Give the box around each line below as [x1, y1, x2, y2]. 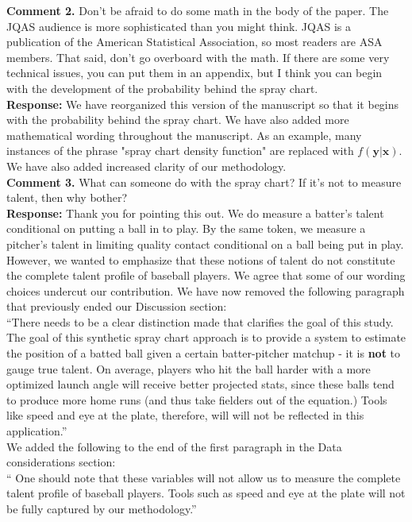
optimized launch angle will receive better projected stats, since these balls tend [6, 376, 395, 392]
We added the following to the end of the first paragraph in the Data [6, 438, 342, 454]
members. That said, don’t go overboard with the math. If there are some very [6, 48, 390, 65]
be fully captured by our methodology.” [6, 501, 197, 516]
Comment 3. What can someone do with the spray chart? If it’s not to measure [6, 173, 402, 190]
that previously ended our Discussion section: [6, 298, 227, 315]
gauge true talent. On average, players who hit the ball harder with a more [6, 360, 371, 377]
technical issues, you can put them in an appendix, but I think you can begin [6, 64, 383, 81]
